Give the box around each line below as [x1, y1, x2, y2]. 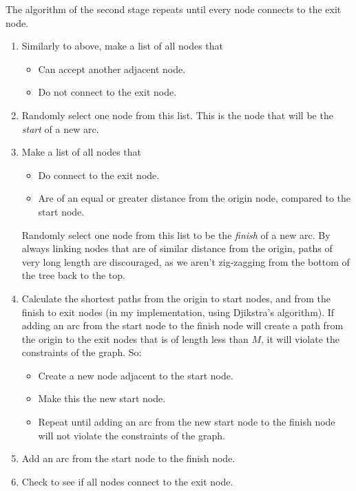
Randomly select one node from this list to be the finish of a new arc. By [21, 227, 331, 242]
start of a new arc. [21, 121, 99, 136]
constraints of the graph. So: [21, 345, 142, 359]
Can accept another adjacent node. [38, 61, 186, 76]
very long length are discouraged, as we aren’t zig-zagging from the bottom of [21, 254, 350, 269]
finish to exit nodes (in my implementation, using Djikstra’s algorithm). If [21, 304, 335, 319]
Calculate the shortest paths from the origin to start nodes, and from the [21, 291, 331, 305]
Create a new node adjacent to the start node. [38, 368, 233, 382]
